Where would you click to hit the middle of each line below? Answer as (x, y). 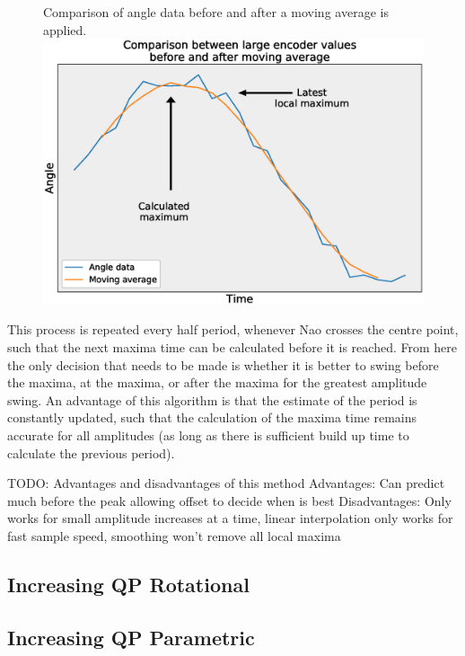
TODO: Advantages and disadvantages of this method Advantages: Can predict (226, 483)
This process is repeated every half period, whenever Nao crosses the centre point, (233, 329)
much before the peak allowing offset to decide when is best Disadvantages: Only (229, 500)
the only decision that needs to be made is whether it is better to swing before (223, 364)
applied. (65, 29)
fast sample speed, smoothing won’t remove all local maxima (174, 535)
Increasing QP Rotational (128, 584)
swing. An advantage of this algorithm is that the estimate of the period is (212, 399)
